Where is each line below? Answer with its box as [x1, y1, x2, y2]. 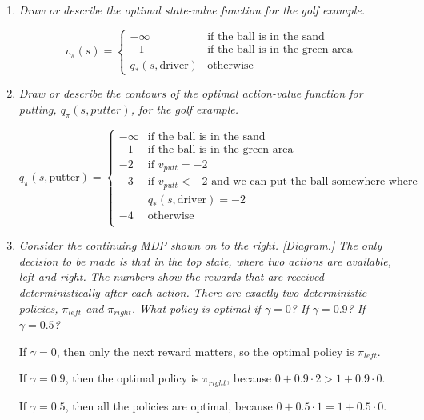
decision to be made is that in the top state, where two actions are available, [18, 252, 391, 269]
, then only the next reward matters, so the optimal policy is [56, 342, 354, 359]
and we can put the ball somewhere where [211, 176, 418, 188]
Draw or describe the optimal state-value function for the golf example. [18, 2, 365, 18]
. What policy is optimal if [131, 299, 261, 316]
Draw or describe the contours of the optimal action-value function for [18, 85, 363, 102]
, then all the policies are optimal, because [65, 397, 273, 414]
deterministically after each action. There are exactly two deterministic [18, 283, 367, 300]
